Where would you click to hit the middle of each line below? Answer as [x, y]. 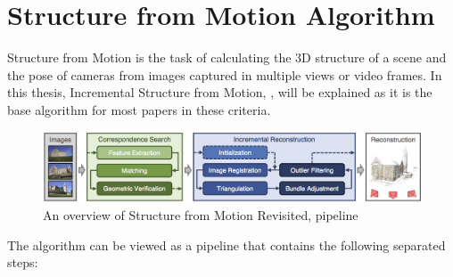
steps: [23, 262]
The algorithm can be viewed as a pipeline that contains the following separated [226, 244]
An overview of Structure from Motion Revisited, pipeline [201, 215]
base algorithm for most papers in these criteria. [139, 109]
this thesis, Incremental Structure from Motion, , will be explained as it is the [220, 92]
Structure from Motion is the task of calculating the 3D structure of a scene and [227, 57]
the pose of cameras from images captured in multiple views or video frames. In [225, 74]
